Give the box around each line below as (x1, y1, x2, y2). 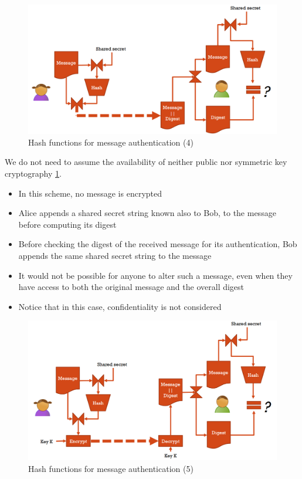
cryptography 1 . (5, 167, 62, 180)
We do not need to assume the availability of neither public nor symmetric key (5, 156, 287, 168)
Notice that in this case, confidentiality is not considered (18, 300, 222, 312)
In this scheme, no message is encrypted (18, 187, 162, 199)
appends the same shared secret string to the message (18, 249, 212, 262)
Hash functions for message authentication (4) (28, 136, 194, 148)
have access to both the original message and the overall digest (18, 281, 245, 293)
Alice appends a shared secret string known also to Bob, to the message (18, 207, 276, 219)
